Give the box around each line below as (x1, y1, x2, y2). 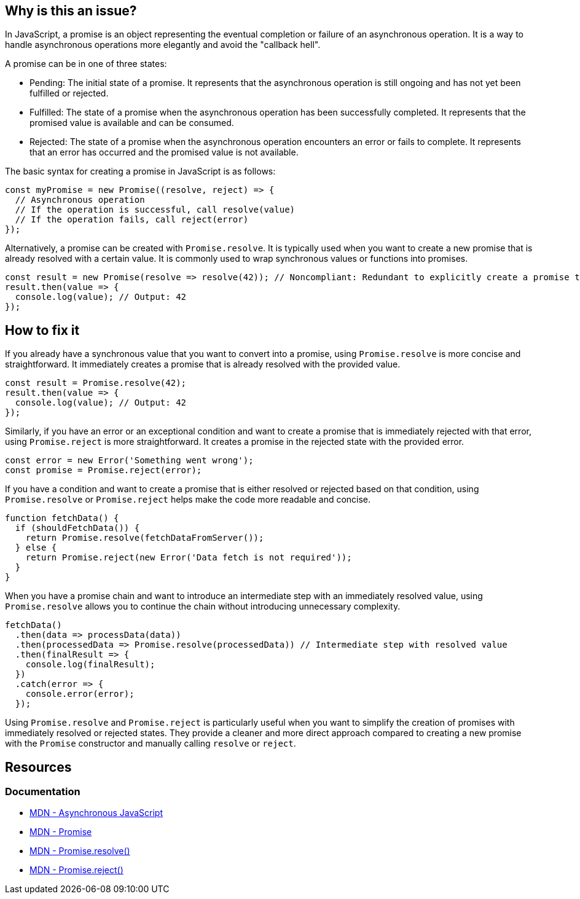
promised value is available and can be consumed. (29, 117, 234, 128)
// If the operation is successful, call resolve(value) (15, 205, 296, 215)
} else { (15, 543, 57, 553)
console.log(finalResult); (25, 659, 155, 670)
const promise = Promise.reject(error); (5, 465, 202, 476)
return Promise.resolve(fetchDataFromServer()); (25, 533, 264, 543)
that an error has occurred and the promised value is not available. (29, 147, 299, 158)
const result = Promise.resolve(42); (5, 378, 187, 388)
